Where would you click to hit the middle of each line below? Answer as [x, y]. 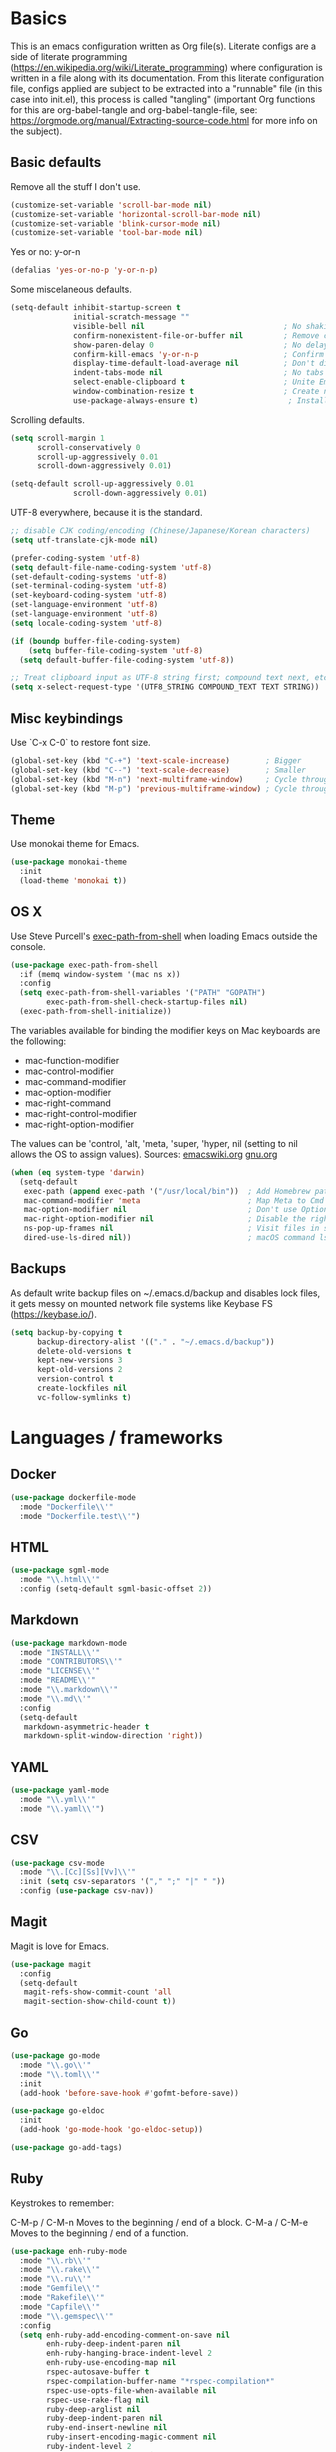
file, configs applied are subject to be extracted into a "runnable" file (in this [166, 88]
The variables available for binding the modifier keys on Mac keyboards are [165, 1030]
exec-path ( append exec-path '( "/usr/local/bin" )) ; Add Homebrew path [178, 1191]
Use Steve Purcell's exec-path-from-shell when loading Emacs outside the [164, 936]
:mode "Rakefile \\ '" [62, 2298]
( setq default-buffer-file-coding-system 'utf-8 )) [127, 660]
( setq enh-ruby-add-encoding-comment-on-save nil [124, 2335]
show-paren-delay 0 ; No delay [201, 345]
